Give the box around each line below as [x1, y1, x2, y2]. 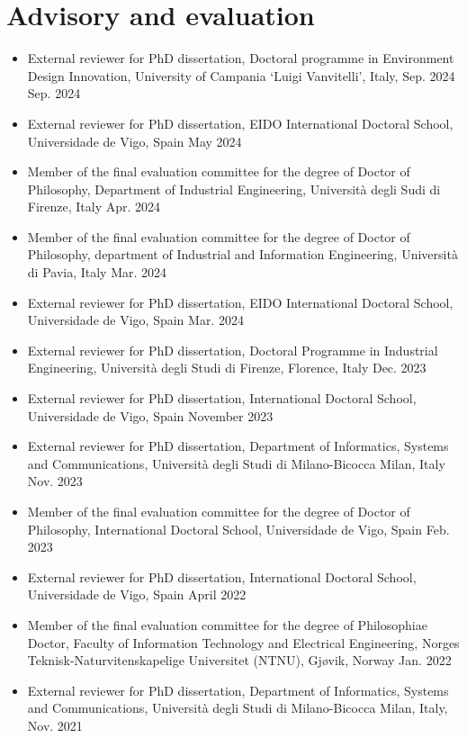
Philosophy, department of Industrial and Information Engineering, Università [27, 245, 458, 264]
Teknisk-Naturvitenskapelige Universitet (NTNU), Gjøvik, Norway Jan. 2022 [27, 651, 452, 670]
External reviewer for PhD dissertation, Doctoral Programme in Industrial [27, 340, 438, 359]
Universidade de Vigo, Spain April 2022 [27, 585, 247, 604]
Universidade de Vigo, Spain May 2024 [27, 131, 242, 150]
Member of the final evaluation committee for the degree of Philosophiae [27, 615, 427, 634]
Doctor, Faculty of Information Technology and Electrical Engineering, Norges [27, 633, 460, 652]
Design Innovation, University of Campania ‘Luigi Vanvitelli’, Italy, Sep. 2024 [27, 66, 455, 85]
